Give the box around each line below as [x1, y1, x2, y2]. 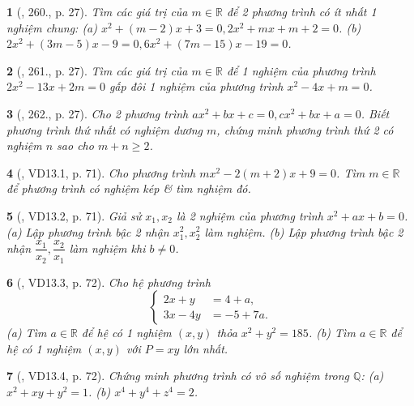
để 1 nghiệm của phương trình [226, 62, 376, 79]
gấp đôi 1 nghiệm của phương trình [109, 78, 284, 95]
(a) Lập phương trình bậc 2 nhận [6, 223, 169, 240]
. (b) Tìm [308, 324, 356, 341]
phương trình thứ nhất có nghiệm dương [6, 121, 203, 138]
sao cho [57, 137, 94, 154]
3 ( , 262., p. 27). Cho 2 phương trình [6, 105, 189, 122]
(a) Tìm [6, 324, 47, 341]
